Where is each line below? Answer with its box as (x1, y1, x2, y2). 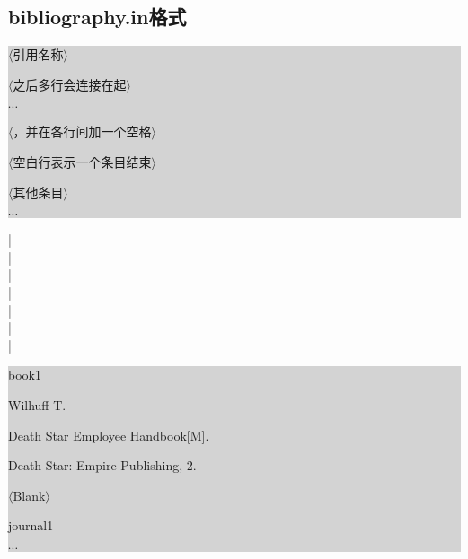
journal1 (8, 516, 54, 535)
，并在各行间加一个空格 (13, 122, 152, 141)
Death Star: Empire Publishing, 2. (8, 456, 197, 475)
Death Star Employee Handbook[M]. (8, 425, 209, 444)
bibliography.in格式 (8, 3, 187, 31)
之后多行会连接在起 (13, 74, 127, 93)
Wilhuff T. (8, 395, 66, 414)
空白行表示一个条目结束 (13, 152, 152, 170)
